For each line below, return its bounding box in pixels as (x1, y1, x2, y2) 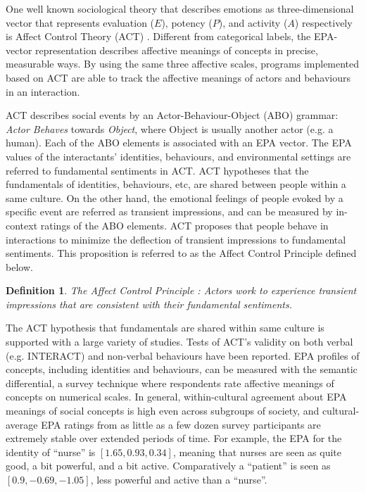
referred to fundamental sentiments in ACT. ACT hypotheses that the (6, 163, 309, 177)
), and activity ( (218, 15, 288, 30)
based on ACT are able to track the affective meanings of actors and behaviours (6, 70, 351, 84)
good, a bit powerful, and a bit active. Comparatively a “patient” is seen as (6, 458, 331, 473)
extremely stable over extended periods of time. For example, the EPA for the (6, 431, 342, 446)
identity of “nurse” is (6, 444, 96, 459)
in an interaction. (6, 84, 80, 99)
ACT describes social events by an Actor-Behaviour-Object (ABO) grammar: (6, 108, 339, 122)
